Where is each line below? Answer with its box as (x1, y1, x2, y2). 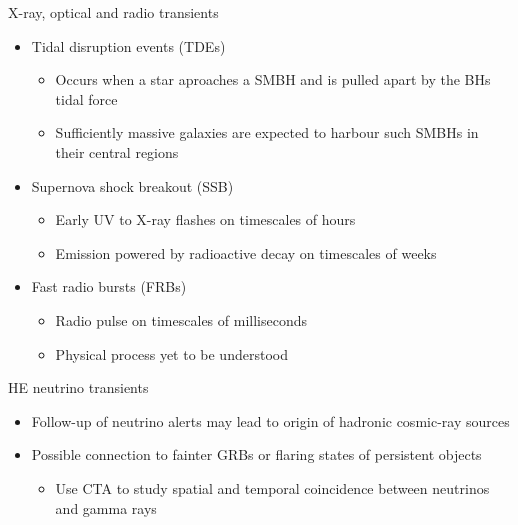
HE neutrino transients (8, 377, 149, 398)
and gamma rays (55, 497, 157, 518)
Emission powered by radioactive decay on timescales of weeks (55, 242, 437, 263)
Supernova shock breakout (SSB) (31, 175, 234, 196)
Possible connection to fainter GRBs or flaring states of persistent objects (31, 444, 482, 465)
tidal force (55, 88, 118, 109)
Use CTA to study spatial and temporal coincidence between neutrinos (55, 477, 490, 498)
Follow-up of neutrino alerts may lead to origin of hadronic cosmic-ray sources (31, 410, 510, 431)
